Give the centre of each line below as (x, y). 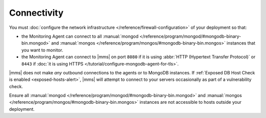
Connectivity (36, 13)
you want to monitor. (42, 50)
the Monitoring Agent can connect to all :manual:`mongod (80, 36)
